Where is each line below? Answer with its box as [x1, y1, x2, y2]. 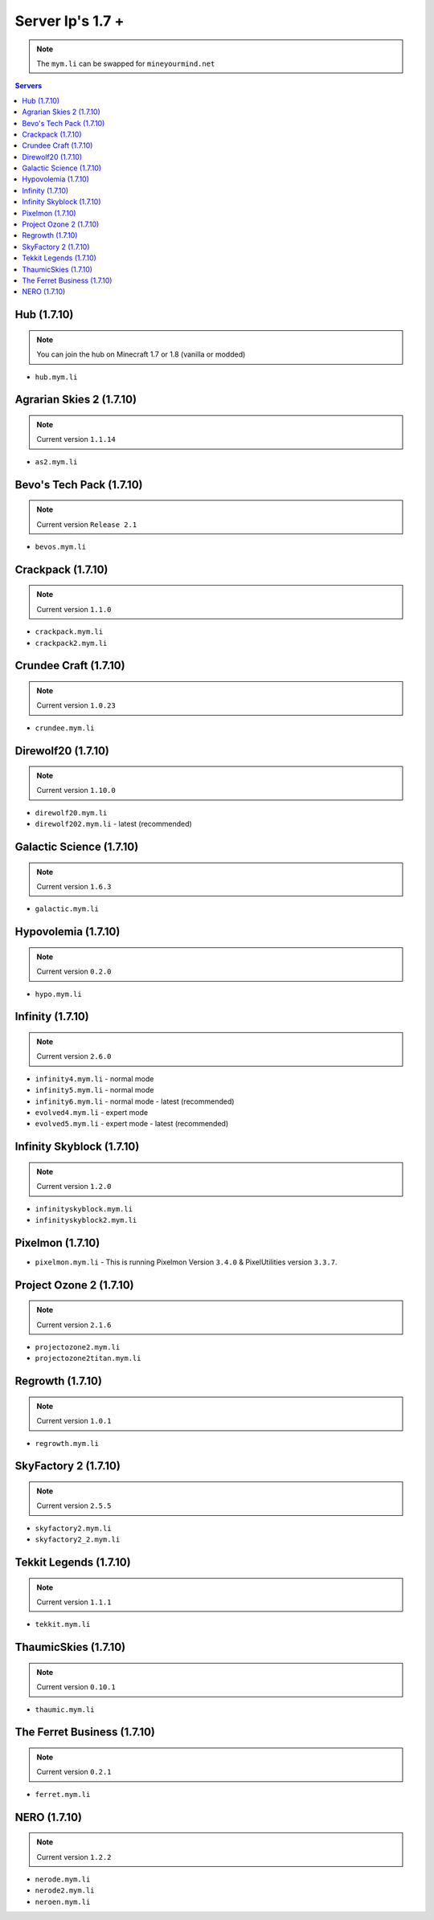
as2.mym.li [35, 457, 78, 466]
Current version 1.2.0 [36, 1182, 112, 1191]
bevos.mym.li [35, 542, 87, 551]
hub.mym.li [35, 372, 78, 382]
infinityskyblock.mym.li [35, 1204, 133, 1213]
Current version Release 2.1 [36, 519, 137, 529]
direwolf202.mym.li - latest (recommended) [35, 819, 192, 829]
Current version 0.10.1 [36, 1682, 116, 1692]
